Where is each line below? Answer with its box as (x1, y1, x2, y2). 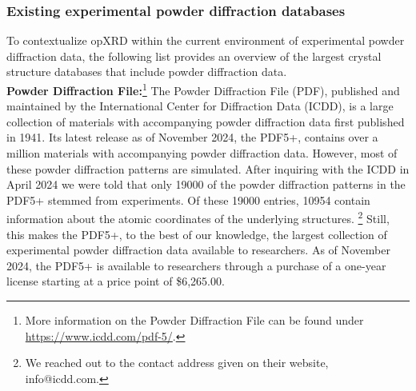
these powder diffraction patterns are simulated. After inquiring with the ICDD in (6, 160, 410, 177)
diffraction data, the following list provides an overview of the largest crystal (6, 47, 382, 64)
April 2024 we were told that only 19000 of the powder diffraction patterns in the (6, 176, 406, 193)
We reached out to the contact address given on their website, (25, 354, 329, 371)
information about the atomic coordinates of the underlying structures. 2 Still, (6, 208, 390, 227)
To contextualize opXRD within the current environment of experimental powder (6, 32, 405, 49)
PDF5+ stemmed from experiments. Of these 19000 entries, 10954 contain (6, 191, 370, 208)
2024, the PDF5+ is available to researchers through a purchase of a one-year (6, 257, 386, 273)
